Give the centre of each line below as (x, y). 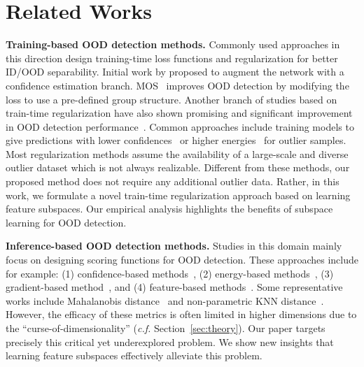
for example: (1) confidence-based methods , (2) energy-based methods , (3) (170, 273)
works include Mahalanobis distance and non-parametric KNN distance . (165, 300)
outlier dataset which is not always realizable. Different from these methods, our (178, 167)
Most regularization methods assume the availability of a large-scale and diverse (177, 153)
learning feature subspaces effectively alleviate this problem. (134, 355)
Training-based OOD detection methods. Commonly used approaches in (173, 44)
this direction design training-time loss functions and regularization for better (172, 58)
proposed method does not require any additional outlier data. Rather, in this (173, 181)
